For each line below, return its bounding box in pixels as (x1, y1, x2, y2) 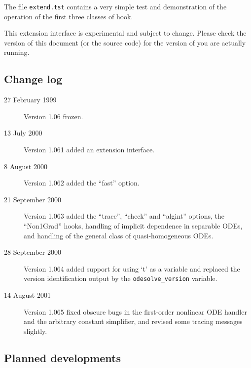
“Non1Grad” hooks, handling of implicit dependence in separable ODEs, (24, 220, 243, 230)
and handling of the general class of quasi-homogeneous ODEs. (24, 230, 214, 240)
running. (4, 47, 30, 57)
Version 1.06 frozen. (24, 111, 83, 121)
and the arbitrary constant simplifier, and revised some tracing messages (24, 316, 243, 326)
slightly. (24, 325, 47, 336)
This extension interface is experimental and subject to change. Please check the (4, 28, 247, 38)
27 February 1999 (4, 94, 57, 105)
